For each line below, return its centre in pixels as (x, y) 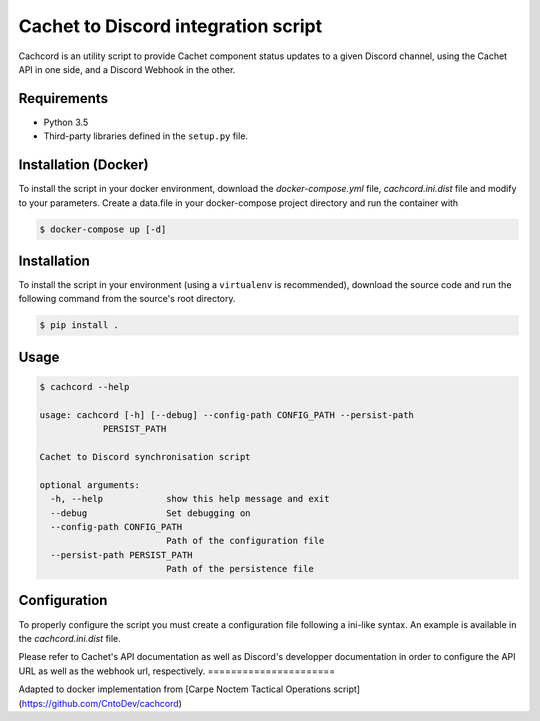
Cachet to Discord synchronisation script (145, 456)
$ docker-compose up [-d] (103, 229)
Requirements (63, 98)
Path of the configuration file (245, 541)
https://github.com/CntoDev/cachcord (100, 703)
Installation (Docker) (83, 165)
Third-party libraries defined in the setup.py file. (146, 136)
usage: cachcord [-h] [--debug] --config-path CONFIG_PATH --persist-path (227, 414)
